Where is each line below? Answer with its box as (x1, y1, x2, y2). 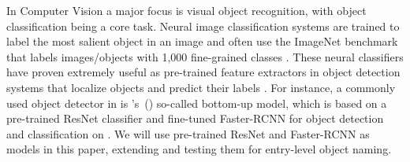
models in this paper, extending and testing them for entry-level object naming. (6, 141, 392, 157)
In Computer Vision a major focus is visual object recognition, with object (6, 2, 367, 18)
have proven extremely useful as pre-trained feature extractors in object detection (6, 64, 401, 80)
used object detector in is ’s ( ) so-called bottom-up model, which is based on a (6, 94, 387, 111)
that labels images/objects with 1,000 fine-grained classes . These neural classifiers (6, 48, 404, 64)
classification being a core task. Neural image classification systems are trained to (6, 17, 400, 34)
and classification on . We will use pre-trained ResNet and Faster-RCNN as (6, 125, 370, 142)
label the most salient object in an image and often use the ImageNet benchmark (6, 33, 398, 50)
